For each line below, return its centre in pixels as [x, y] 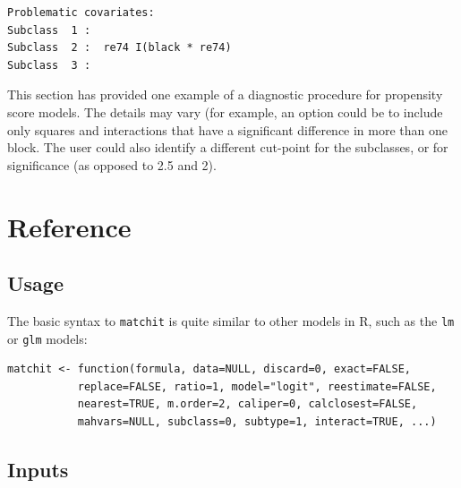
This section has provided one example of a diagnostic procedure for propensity [225, 94]
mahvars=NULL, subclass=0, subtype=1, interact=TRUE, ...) [257, 422]
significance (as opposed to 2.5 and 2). [112, 164]
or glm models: [47, 338]
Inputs [38, 469]
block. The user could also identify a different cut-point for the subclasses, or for [228, 147]
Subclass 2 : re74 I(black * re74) [120, 48]
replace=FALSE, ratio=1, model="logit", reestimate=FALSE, [257, 386]
